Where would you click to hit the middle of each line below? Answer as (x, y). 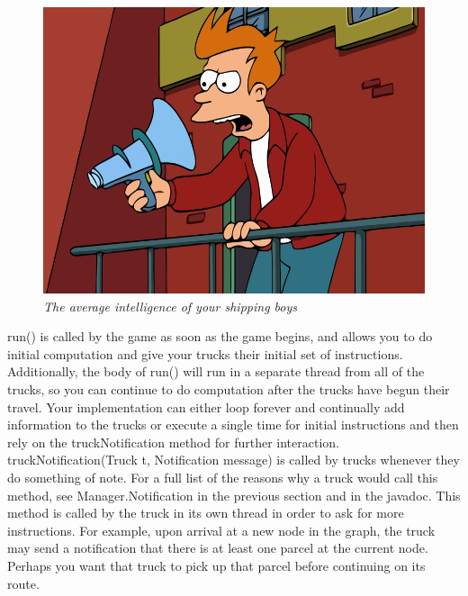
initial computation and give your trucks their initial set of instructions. (205, 353)
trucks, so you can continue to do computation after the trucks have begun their (229, 388)
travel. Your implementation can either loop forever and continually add (206, 406)
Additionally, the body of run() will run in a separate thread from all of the (216, 371)
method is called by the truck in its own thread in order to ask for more (206, 513)
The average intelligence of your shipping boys (171, 306)
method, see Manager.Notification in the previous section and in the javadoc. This (234, 495)
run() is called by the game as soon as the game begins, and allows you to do (220, 336)
